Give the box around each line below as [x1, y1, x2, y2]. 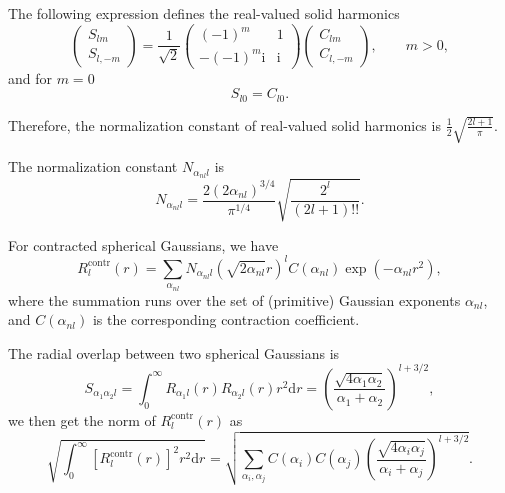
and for [8, 67, 53, 88]
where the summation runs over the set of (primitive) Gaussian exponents [8, 289, 461, 310]
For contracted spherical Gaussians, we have [8, 234, 279, 255]
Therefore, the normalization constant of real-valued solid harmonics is [8, 114, 441, 135]
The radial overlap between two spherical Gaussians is [8, 342, 340, 363]
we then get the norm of [8, 409, 156, 430]
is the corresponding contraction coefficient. [92, 309, 360, 330]
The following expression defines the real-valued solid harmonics [8, 3, 400, 23]
